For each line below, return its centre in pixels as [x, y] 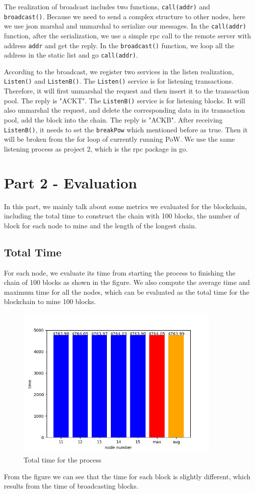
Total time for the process [63, 459]
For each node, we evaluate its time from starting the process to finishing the [120, 272]
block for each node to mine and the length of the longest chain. [100, 225]
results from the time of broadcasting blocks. [71, 486]
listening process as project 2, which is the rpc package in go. [96, 148]
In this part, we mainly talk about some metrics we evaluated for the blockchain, [126, 206]
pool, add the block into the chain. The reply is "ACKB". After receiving [113, 119]
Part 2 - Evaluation [71, 182]
